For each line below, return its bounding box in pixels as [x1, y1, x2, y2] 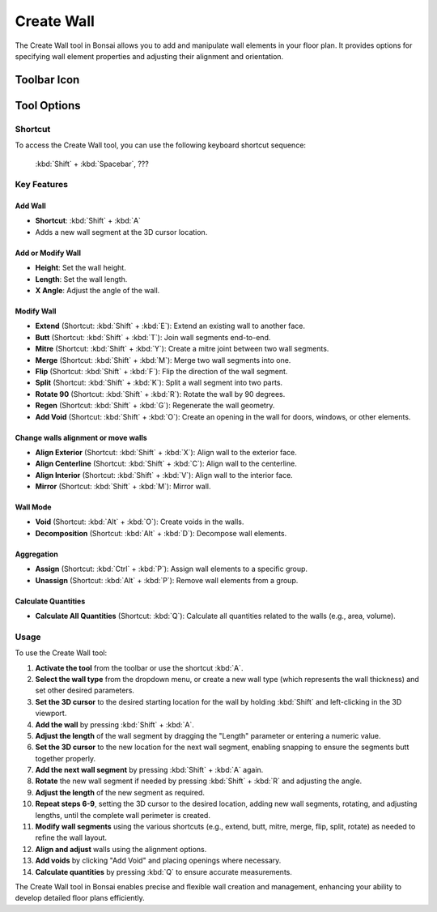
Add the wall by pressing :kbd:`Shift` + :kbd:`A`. [35, 719, 194, 729]
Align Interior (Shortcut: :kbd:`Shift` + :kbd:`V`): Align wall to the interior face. [35, 470, 293, 479]
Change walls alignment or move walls [15, 433, 147, 442]
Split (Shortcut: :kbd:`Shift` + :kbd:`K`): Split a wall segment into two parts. [35, 377, 283, 388]
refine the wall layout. [35, 833, 108, 842]
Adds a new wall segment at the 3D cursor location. [35, 227, 208, 237]
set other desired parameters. [35, 685, 135, 696]
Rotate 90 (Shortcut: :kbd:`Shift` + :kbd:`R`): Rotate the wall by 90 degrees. [35, 389, 286, 398]
